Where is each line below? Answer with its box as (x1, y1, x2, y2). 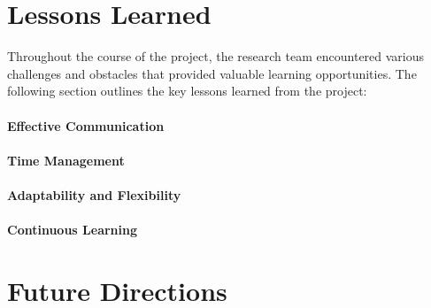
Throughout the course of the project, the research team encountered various (7, 47, 425, 65)
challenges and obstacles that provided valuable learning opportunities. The (7, 64, 417, 82)
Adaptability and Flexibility (7, 185, 181, 204)
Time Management (7, 150, 125, 169)
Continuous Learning (7, 220, 137, 239)
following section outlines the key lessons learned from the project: (7, 81, 367, 100)
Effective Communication (7, 116, 165, 135)
